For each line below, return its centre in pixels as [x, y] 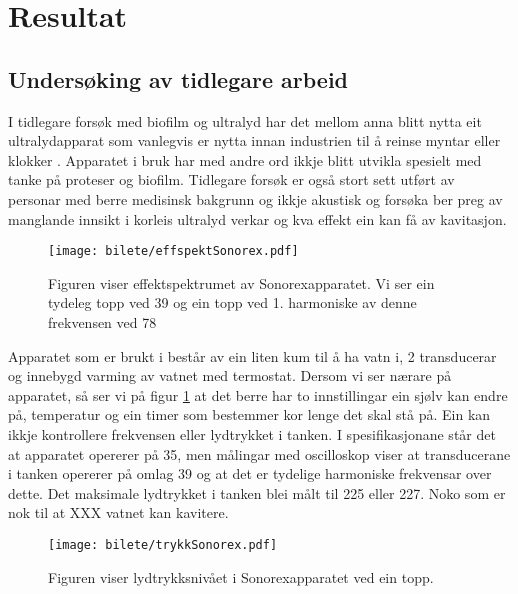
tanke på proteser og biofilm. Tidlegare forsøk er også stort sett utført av [231, 179]
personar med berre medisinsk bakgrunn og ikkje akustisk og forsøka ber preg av [255, 198]
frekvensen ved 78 [102, 321]
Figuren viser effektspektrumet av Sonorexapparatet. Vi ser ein [241, 282]
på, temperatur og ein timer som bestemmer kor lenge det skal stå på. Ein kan [249, 414]
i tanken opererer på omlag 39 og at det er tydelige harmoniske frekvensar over [250, 473]
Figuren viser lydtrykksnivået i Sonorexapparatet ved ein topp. [241, 576]
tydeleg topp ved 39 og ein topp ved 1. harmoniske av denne [232, 302]
